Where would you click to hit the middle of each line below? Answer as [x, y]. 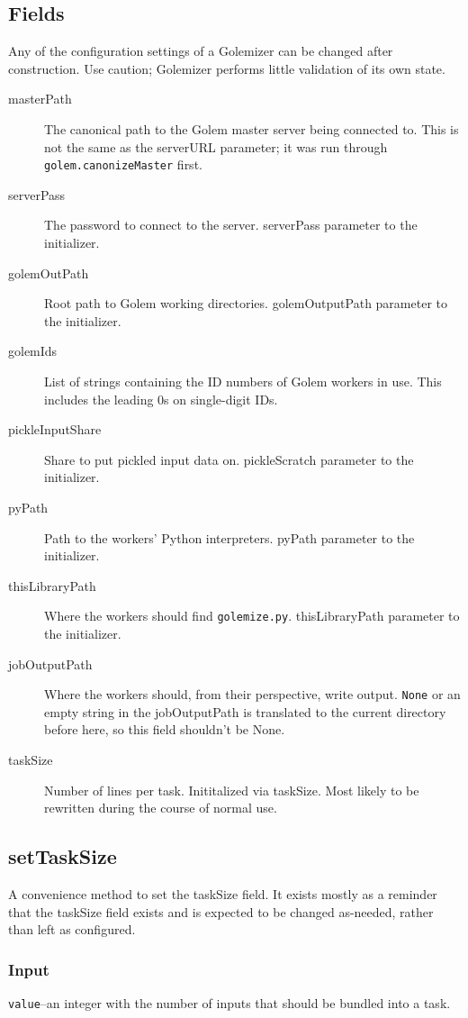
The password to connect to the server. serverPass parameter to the [231, 225]
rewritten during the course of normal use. [161, 808]
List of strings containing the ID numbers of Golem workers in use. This [243, 381]
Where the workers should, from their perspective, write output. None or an [252, 694]
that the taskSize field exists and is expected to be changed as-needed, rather [221, 911]
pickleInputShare [55, 429]
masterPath [40, 99]
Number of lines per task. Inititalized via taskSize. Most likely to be [232, 790]
